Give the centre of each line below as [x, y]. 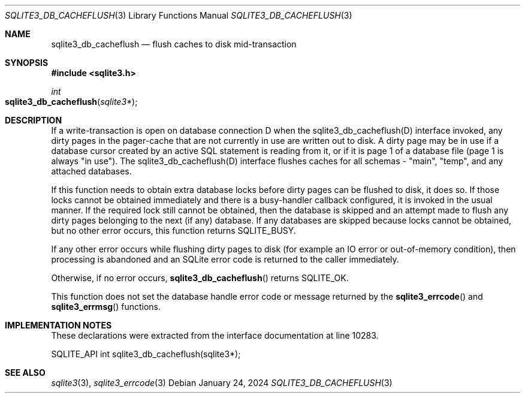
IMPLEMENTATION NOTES [58, 325]
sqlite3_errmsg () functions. [106, 307]
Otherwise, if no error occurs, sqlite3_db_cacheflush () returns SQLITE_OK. [200, 278]
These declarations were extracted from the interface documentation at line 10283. [215, 335]
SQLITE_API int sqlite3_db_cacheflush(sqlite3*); [146, 354]
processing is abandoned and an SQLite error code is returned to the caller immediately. [225, 259]
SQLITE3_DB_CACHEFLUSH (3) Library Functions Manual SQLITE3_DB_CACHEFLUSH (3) [179, 15]
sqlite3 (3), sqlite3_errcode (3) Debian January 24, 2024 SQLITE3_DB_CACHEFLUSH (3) [222, 383]
